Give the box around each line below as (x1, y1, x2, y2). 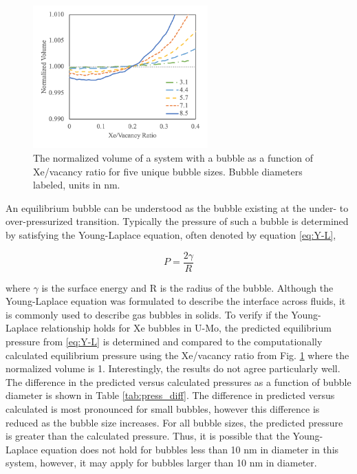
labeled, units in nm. (33, 177, 120, 192)
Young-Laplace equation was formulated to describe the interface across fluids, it (6, 294, 346, 308)
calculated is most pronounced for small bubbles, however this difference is (6, 401, 320, 416)
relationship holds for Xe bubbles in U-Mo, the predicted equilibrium (41, 321, 332, 335)
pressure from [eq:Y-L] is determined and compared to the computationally (6, 334, 323, 349)
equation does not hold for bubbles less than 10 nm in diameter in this (41, 442, 339, 456)
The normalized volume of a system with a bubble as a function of (33, 151, 314, 165)
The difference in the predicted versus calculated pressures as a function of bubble (6, 374, 351, 389)
